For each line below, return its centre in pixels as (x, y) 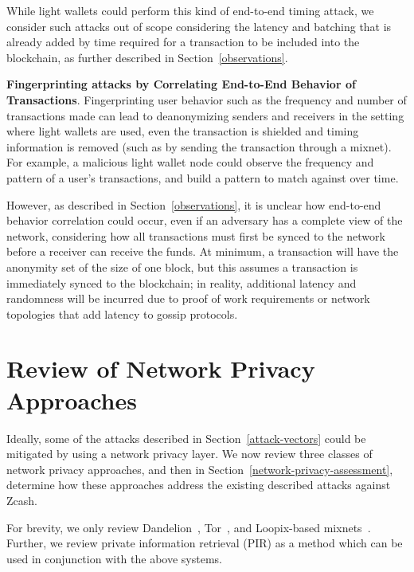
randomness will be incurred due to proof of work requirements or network (188, 298)
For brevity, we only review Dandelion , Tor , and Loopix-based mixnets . (189, 527)
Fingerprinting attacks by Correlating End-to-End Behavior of (181, 84)
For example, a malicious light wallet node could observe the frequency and (190, 162)
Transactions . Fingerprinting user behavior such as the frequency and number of (207, 99)
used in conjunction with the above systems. (114, 558)
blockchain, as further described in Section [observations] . (147, 57)
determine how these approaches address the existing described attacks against (199, 485)
